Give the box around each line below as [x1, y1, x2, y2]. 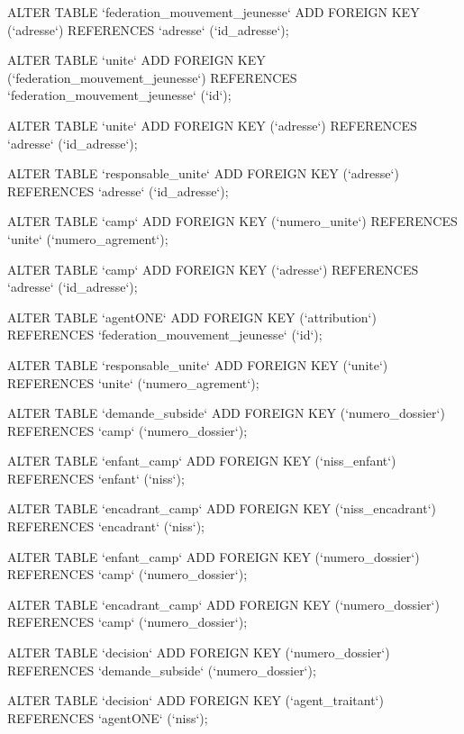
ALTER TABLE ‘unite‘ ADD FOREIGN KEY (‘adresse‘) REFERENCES [7, 115, 417, 134]
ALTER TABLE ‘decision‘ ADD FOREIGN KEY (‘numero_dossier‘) [7, 643, 390, 662]
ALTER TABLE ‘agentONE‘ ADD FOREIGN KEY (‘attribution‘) [7, 307, 377, 326]
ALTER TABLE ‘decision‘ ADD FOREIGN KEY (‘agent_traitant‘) [7, 691, 384, 710]
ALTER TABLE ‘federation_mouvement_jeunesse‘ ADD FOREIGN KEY [7, 3, 420, 21]
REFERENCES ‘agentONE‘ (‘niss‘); [7, 708, 208, 727]
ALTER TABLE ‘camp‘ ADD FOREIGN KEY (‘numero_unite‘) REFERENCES [7, 212, 458, 231]
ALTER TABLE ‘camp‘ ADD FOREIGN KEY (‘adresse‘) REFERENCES [7, 259, 419, 278]
